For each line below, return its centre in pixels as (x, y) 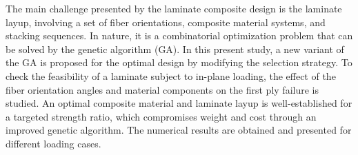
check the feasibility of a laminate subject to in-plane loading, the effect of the (171, 75)
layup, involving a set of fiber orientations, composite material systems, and (166, 22)
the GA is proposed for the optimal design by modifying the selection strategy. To (179, 62)
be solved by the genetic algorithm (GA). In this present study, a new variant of (175, 49)
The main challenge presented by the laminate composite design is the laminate (174, 8)
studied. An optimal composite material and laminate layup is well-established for (179, 103)
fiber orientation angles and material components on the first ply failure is (162, 89)
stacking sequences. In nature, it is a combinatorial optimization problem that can (179, 35)
